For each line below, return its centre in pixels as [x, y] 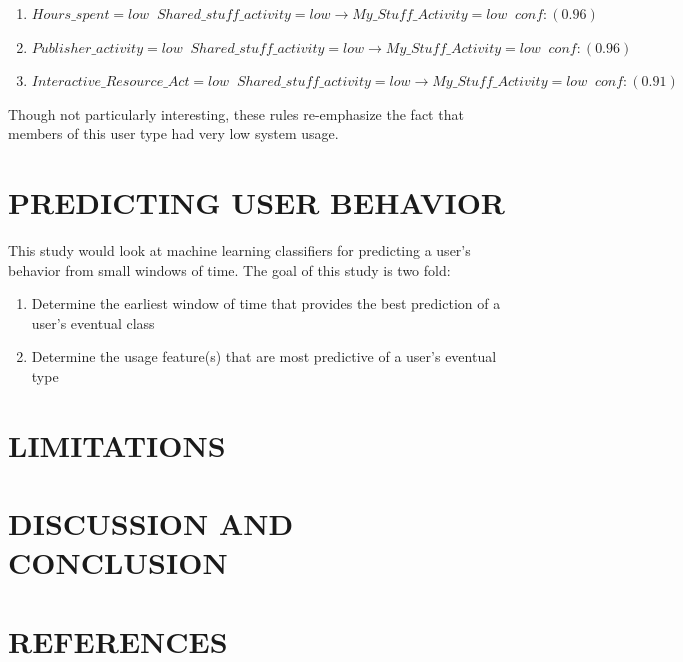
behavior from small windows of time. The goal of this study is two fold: [229, 269]
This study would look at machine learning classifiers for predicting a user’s [239, 250]
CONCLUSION [118, 562]
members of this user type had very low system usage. [173, 133]
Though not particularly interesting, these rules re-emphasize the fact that [236, 113]
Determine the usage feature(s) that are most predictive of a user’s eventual [264, 356]
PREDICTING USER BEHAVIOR [257, 202]
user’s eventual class [93, 322]
